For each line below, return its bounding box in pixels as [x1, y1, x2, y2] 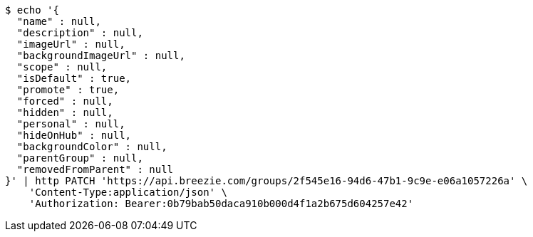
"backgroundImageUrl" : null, [16, 50, 185, 61]
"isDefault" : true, [16, 73, 132, 84]
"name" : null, [16, 16, 101, 27]
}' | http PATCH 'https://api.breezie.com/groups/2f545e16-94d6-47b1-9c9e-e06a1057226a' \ [5, 175, 528, 186]
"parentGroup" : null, [16, 152, 143, 164]
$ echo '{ [5, 4, 59, 16]
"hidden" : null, [16, 107, 113, 118]
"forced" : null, [16, 95, 113, 107]
